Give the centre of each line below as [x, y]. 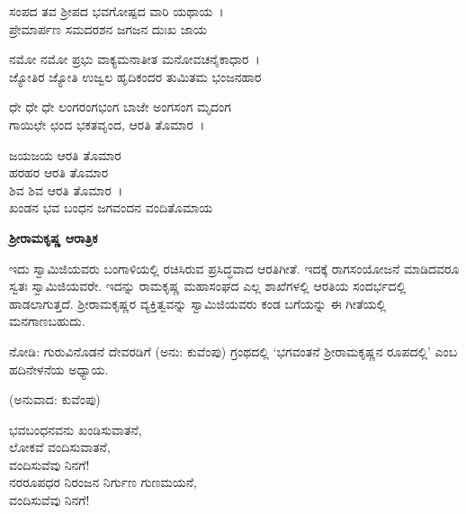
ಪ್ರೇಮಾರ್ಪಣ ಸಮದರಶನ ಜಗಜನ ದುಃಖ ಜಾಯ [108, 28]
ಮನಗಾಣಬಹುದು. [47, 321]
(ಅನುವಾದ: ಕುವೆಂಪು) [55, 399]
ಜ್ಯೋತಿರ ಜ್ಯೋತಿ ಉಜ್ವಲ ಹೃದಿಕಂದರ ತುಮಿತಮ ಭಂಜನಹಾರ [135, 76]
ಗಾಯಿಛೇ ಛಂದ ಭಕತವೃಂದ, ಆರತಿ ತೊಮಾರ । [107, 124]
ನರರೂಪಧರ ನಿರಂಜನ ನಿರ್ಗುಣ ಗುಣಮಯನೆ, [103, 482]
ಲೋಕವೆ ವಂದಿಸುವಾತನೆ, [60, 447]
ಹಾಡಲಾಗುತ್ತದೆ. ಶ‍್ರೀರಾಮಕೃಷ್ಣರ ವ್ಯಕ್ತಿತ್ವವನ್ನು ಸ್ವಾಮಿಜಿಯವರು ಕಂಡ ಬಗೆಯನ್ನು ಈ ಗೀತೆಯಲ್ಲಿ [198, 303]
